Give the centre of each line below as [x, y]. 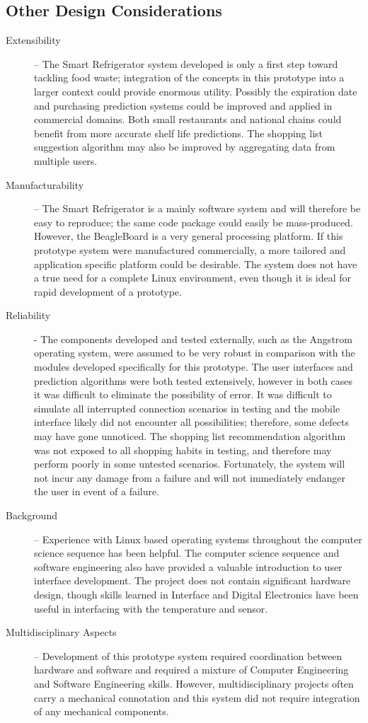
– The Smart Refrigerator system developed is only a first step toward [186, 63]
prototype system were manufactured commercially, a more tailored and [190, 249]
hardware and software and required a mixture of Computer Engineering [191, 670]
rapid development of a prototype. [108, 291]
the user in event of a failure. [97, 491]
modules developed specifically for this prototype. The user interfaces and [194, 367]
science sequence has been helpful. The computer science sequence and [187, 553]
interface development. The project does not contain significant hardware [192, 580]
